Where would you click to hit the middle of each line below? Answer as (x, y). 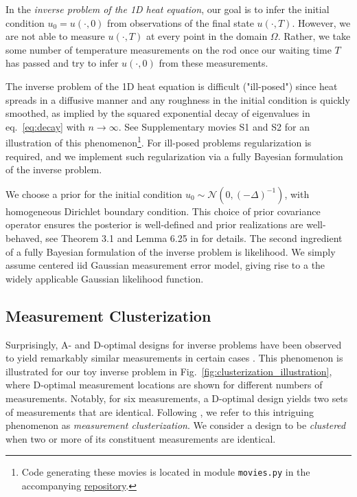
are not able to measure (55, 36)
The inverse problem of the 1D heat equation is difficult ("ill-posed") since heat (172, 86)
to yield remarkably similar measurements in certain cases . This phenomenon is (174, 358)
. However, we (321, 22)
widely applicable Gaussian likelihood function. (105, 278)
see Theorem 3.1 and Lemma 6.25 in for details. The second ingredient (194, 238)
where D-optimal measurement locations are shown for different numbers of (164, 385)
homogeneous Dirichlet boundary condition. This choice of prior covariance (163, 211)
